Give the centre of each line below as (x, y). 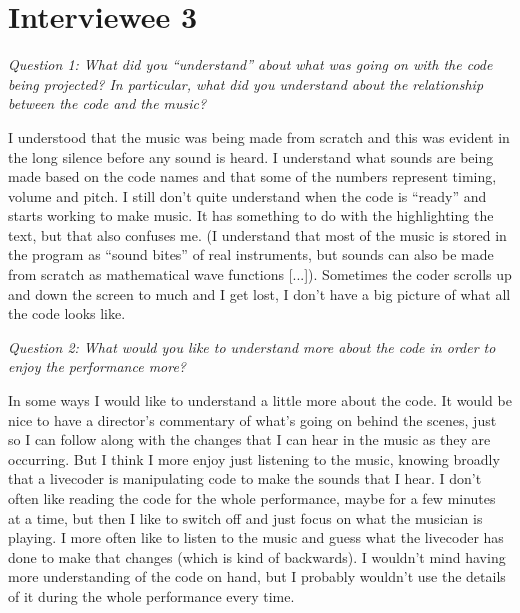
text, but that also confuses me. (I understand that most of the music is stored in (257, 234)
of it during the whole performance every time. (151, 595)
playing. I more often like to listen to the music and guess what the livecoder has (256, 537)
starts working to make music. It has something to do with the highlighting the (251, 215)
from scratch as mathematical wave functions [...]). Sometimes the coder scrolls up (260, 274)
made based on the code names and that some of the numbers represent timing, (252, 176)
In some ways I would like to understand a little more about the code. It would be (260, 400)
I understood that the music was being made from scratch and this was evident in (259, 136)
